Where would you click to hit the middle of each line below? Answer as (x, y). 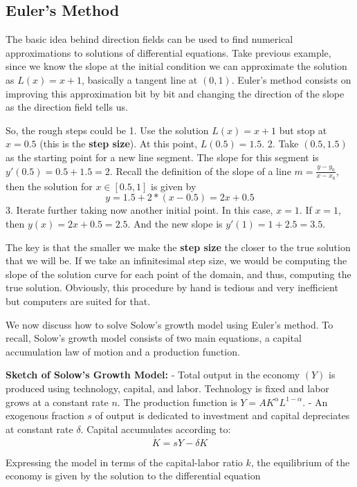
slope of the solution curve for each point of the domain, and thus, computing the (178, 274)
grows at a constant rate (57, 402)
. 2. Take (280, 144)
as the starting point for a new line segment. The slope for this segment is (162, 157)
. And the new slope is (175, 223)
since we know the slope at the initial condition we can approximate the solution (176, 66)
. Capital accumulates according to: (156, 429)
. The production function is (177, 402)
